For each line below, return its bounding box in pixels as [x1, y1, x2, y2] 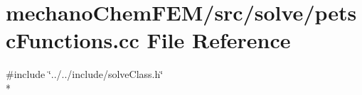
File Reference [147, 26, 291, 55]
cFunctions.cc [6, 26, 139, 55]
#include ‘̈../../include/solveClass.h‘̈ [6, 67, 164, 82]
